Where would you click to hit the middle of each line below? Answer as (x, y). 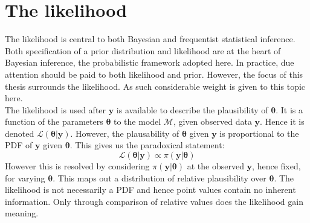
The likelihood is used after (56, 109)
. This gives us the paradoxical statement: (147, 145)
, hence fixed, (276, 166)
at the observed (215, 166)
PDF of (19, 145)
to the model (137, 121)
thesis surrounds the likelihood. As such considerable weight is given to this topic (155, 86)
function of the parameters (54, 121)
